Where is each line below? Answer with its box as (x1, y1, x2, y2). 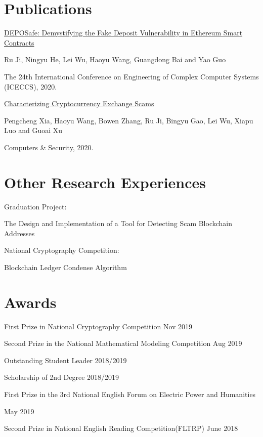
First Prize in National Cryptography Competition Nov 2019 (4, 321, 193, 331)
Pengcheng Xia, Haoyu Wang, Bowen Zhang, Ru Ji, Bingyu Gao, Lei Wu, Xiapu (4, 115, 253, 125)
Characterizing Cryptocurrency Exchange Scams (4, 98, 154, 109)
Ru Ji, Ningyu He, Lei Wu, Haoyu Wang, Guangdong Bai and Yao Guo (4, 54, 226, 65)
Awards (4, 291, 57, 312)
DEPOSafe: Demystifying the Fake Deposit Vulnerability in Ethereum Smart (4, 27, 243, 38)
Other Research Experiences (4, 171, 206, 192)
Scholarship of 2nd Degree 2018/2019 (4, 372, 119, 382)
